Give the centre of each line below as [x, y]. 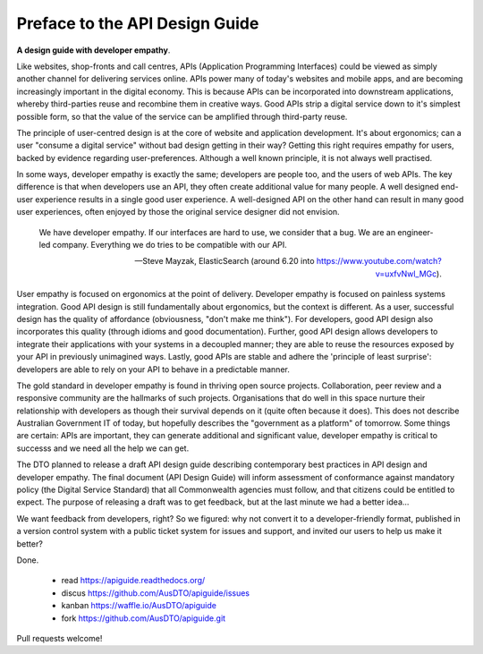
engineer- [415, 232]
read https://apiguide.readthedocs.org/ [133, 581]
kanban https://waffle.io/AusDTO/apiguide [139, 606]
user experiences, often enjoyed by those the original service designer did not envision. [178, 212]
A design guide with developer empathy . [93, 50]
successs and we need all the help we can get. [103, 448]
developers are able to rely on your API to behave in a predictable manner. [153, 369]
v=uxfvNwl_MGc [406, 274]
